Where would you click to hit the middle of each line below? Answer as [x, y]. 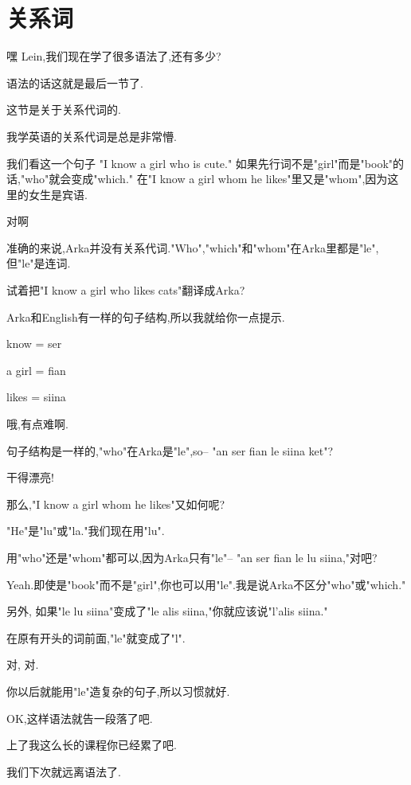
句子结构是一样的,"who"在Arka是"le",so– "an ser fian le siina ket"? [170, 450]
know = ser [34, 344]
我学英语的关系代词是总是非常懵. [92, 136]
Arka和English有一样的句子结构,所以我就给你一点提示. [146, 316]
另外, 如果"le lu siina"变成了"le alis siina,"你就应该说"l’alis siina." [167, 611]
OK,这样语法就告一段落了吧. [80, 718]
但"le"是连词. [39, 263]
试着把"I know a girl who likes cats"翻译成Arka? [126, 290]
